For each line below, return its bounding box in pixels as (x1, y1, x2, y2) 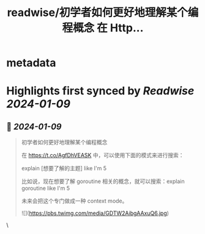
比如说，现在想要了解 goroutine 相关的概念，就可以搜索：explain (21, 177, 185, 185)
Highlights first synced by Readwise (6, 84, 195, 98)
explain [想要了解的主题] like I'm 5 (21, 165, 107, 172)
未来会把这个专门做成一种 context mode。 (21, 197, 128, 205)
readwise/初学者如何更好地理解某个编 (7, 6, 199, 20)
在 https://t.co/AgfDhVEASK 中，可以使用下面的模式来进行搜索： (21, 152, 185, 159)
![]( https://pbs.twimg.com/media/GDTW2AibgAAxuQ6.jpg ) (21, 209, 170, 217)
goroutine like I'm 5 (21, 185, 70, 192)
